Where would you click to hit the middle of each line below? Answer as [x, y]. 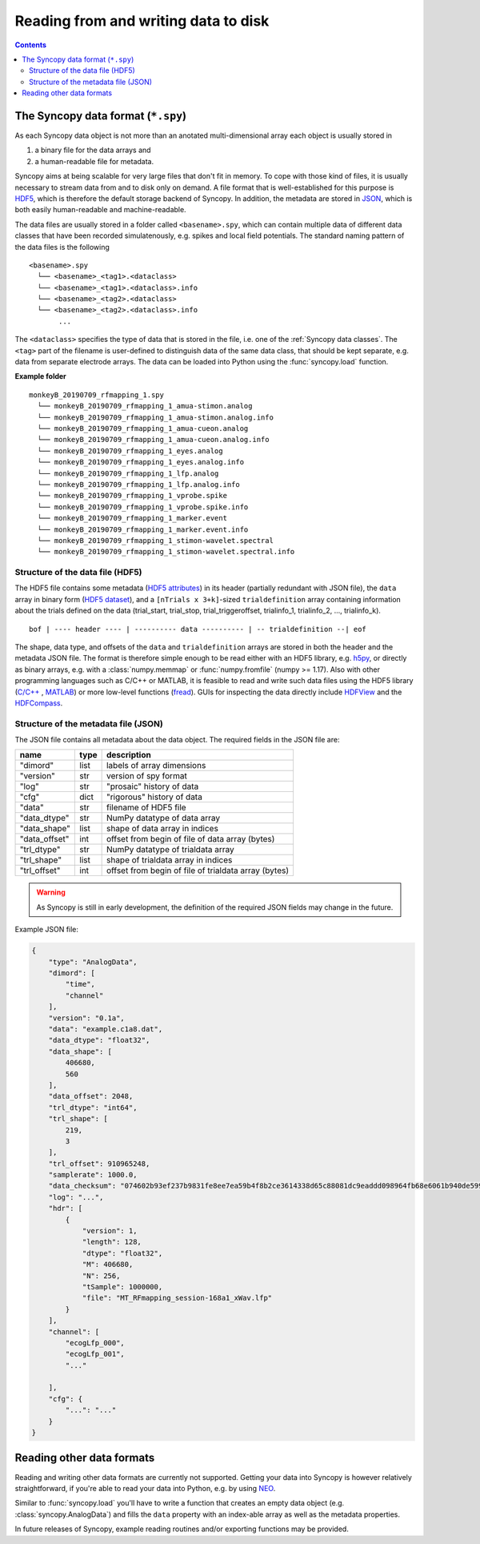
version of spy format [146, 776]
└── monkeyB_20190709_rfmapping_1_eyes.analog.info [140, 462]
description [128, 755]
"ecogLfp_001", [95, 1354]
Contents [31, 45]
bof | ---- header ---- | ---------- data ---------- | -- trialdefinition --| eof [198, 629]
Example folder [41, 376]
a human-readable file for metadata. [94, 161]
